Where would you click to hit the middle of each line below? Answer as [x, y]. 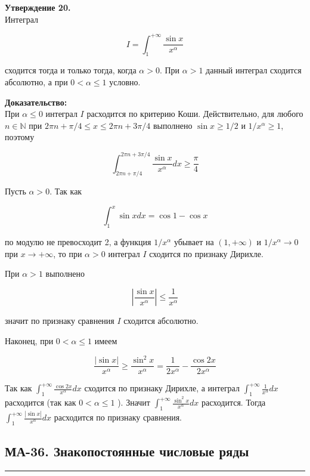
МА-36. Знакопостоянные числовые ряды [127, 451]
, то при [68, 253]
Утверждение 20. [38, 7]
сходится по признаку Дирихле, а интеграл [162, 388]
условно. [125, 82]
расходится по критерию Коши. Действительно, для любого [195, 114]
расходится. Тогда [233, 402]
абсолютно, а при [36, 82]
